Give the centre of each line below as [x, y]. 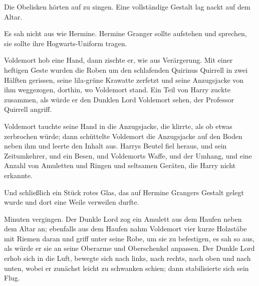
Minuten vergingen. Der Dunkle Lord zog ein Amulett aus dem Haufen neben [123, 219]
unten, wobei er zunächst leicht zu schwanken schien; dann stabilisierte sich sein [126, 268]
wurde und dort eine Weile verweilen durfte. [72, 202]
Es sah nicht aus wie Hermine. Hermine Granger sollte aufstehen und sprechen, [125, 33]
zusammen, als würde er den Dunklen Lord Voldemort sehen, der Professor [119, 99]
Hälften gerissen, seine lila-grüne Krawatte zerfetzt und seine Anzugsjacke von [124, 80]
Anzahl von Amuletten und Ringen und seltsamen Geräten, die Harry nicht [120, 165]
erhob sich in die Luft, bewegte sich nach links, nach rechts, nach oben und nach [127, 258]
